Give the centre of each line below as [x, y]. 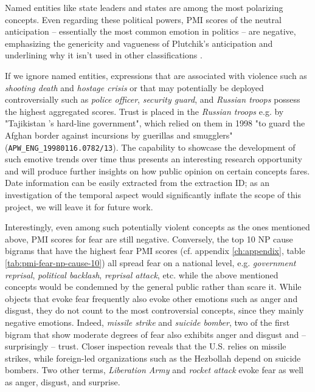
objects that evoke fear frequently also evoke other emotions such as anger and [151, 298]
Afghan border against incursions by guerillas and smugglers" [119, 135]
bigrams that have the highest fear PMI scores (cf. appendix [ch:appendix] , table [155, 251]
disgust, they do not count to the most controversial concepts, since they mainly [154, 310]
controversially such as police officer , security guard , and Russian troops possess [153, 99]
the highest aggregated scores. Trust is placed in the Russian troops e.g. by [144, 111]
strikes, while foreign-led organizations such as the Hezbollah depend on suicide [153, 358]
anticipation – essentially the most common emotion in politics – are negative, [151, 31]
